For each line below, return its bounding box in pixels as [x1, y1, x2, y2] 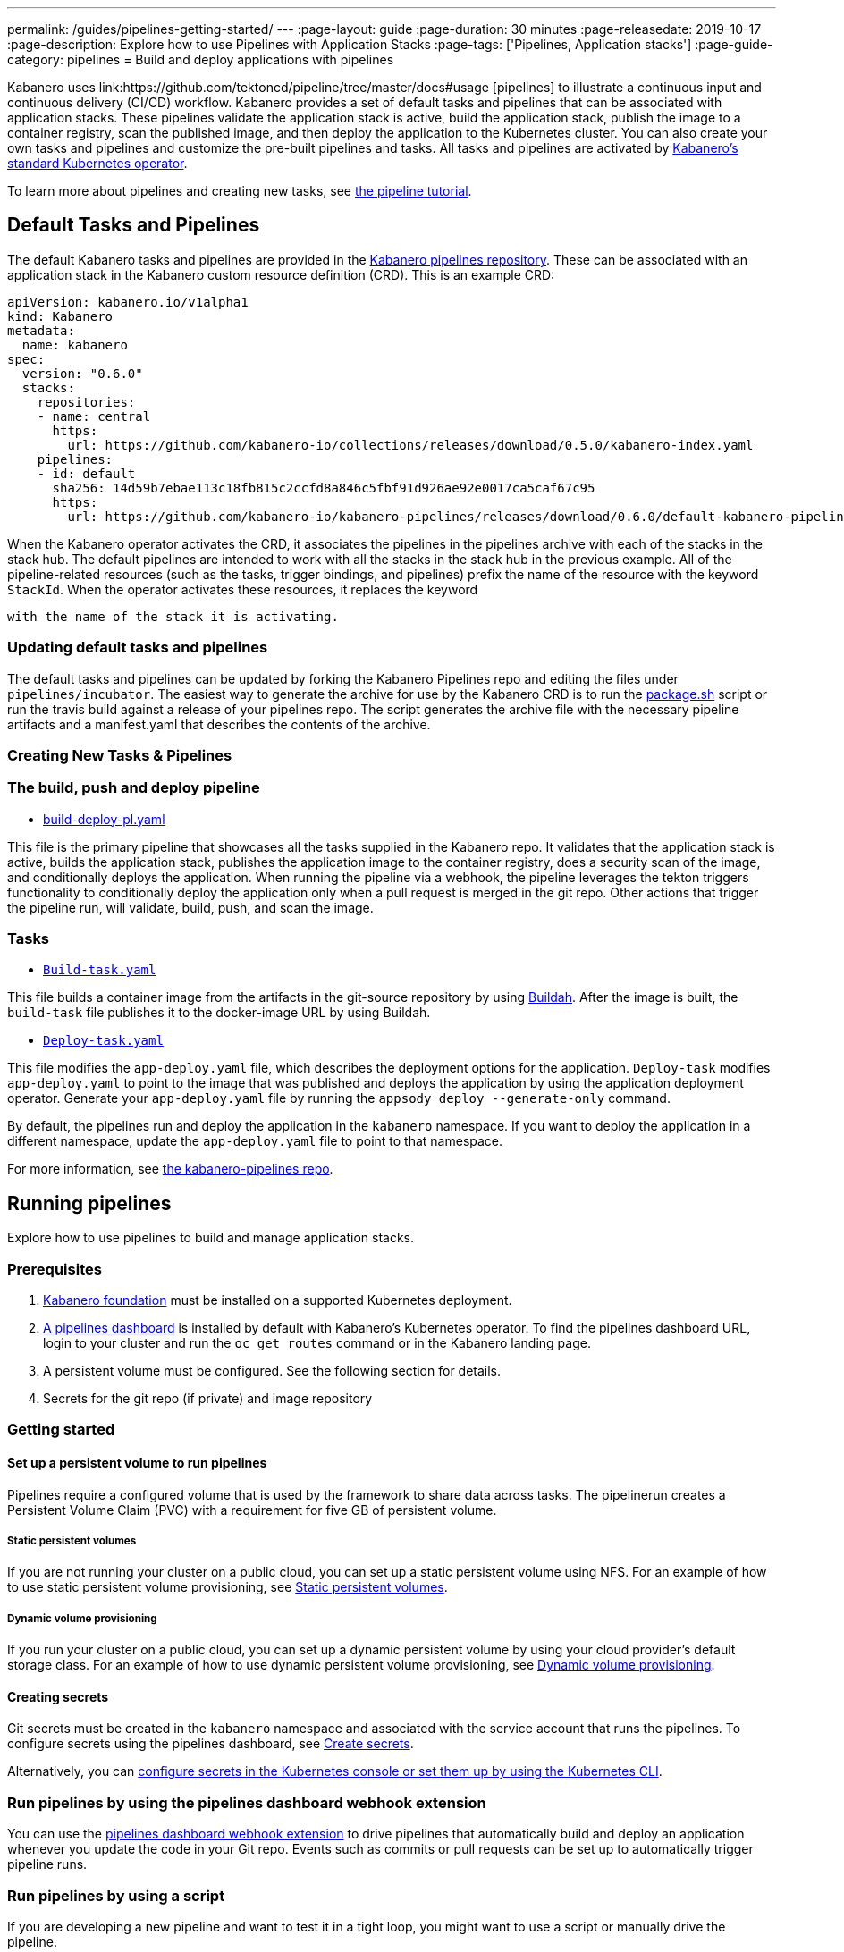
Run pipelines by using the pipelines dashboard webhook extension [7, 1793, 486, 1812]
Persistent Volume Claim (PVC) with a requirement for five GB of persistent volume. [7, 1502, 497, 1518]
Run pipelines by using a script [7, 1886, 225, 1905]
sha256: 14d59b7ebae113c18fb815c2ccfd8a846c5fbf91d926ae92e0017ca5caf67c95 [52, 480, 595, 495]
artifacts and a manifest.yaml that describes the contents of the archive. [7, 716, 431, 732]
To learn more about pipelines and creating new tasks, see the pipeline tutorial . [7, 183, 472, 198]
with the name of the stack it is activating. [7, 609, 339, 624]
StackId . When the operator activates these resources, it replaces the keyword [7, 581, 478, 597]
